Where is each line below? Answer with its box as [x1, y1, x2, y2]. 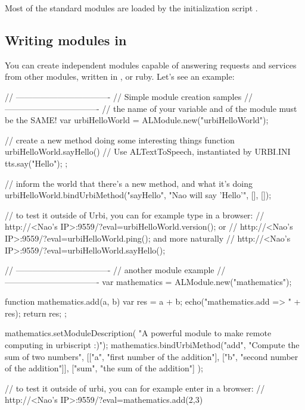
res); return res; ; [5, 306, 67, 319]
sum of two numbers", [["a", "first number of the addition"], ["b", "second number [5, 350, 298, 362]
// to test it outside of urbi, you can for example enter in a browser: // [5, 381, 265, 394]
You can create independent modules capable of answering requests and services [5, 58, 297, 71]
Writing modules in [5, 30, 127, 49]
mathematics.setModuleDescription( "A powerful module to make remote [5, 327, 272, 339]
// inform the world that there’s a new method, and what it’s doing [5, 177, 253, 189]
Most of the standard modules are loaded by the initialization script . [5, 2, 258, 14]
